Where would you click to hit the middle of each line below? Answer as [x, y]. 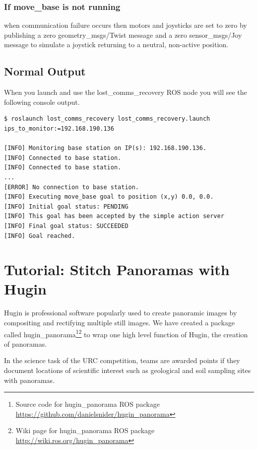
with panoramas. [30, 380]
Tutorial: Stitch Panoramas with [117, 269]
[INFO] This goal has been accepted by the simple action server [114, 216]
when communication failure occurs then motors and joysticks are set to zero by [126, 25]
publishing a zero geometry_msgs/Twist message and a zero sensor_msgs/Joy [123, 35]
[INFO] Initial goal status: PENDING [66, 206]
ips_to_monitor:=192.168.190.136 [59, 128]
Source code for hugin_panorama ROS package [88, 404]
